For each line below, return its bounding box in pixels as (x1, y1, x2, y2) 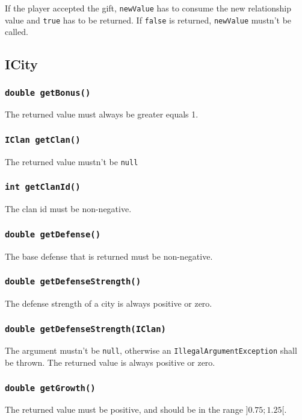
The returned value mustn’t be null (5, 155, 138, 168)
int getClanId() (5, 182, 81, 192)
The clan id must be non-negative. (5, 202, 132, 215)
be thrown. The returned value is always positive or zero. (5, 356, 215, 369)
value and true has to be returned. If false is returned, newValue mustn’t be (5, 13, 292, 26)
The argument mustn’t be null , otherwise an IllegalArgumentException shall (5, 344, 297, 357)
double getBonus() (5, 87, 91, 98)
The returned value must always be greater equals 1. (5, 108, 199, 121)
